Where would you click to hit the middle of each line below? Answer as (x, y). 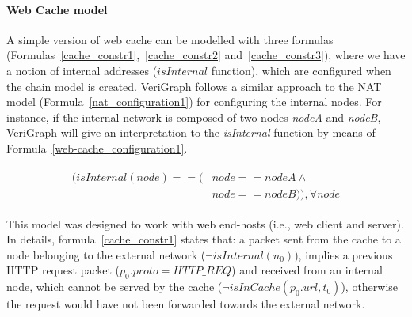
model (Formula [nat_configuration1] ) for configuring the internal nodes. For (194, 102)
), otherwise (370, 287)
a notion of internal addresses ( (82, 70)
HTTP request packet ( (63, 270)
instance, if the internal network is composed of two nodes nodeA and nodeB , (194, 117)
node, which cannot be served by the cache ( (114, 287)
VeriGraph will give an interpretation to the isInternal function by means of (191, 132)
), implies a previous (343, 254)
